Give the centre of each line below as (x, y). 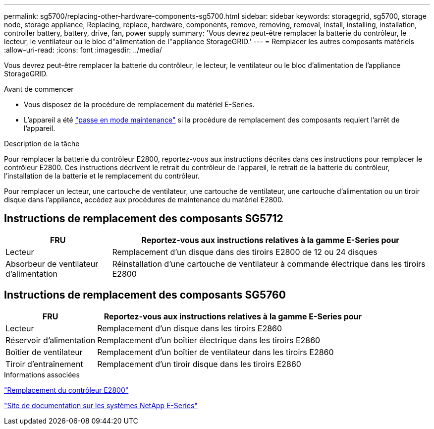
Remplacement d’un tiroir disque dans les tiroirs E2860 (199, 364)
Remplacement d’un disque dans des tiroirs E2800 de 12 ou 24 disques (245, 252)
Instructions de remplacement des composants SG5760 (145, 295)
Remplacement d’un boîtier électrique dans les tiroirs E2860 (209, 340)
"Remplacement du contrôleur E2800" (66, 390)
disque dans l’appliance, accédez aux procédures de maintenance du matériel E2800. (144, 200)
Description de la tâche (42, 144)
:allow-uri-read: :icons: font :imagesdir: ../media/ (83, 50)
